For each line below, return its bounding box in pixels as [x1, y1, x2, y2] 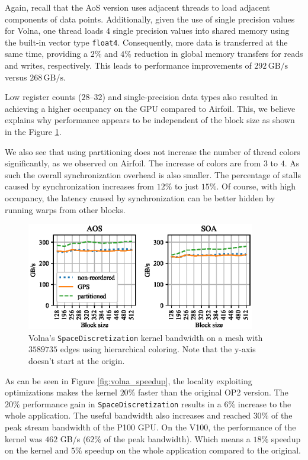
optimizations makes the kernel [5, 386, 117, 398]
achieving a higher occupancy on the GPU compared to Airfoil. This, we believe [5, 102, 296, 114]
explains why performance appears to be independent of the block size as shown [5, 114, 295, 126]
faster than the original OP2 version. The [137, 386, 288, 398]
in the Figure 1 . [5, 126, 62, 137]
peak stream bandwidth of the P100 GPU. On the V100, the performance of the [5, 421, 296, 433]
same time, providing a [5, 47, 88, 60]
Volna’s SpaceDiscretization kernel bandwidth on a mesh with [28, 331, 263, 343]
